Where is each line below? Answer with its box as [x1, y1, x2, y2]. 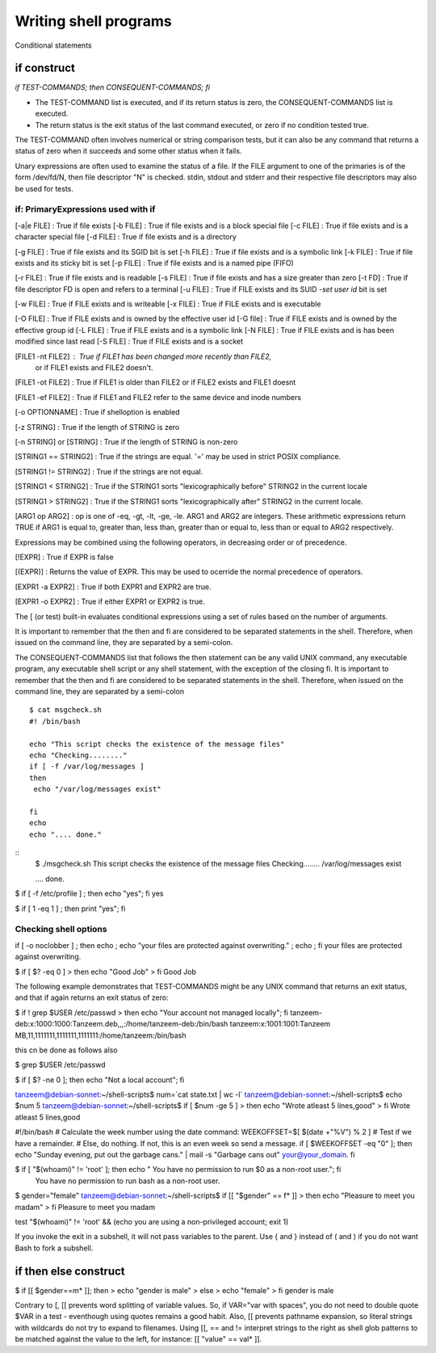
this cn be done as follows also [15, 1045, 118, 1055]
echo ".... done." [29, 829, 103, 839]
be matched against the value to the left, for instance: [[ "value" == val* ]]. [15, 1334, 262, 1344]
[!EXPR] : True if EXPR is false [15, 552, 114, 562]
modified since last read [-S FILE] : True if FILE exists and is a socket [15, 336, 244, 347]
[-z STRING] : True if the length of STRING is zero [15, 422, 180, 432]
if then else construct [15, 1264, 125, 1278]
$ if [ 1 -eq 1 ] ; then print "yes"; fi [15, 904, 126, 913]
